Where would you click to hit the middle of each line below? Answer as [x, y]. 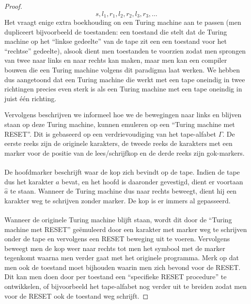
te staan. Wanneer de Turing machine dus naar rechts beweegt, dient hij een [124, 191]
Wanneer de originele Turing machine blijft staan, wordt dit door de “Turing [118, 219]
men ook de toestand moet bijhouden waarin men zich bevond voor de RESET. [123, 267]
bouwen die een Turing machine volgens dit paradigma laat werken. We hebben [122, 70]
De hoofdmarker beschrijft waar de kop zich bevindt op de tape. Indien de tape [122, 171]
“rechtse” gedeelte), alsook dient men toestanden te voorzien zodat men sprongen [125, 50]
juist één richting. [31, 98]
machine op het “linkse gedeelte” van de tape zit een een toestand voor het [116, 41]
